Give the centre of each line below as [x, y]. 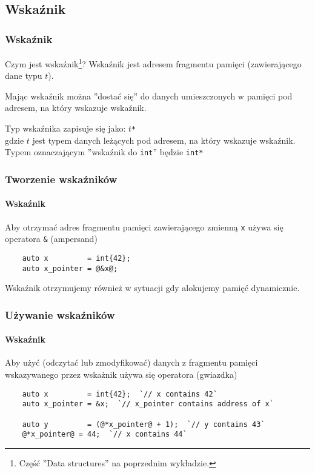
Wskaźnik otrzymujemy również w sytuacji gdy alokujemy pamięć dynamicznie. [152, 288]
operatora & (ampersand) [51, 239]
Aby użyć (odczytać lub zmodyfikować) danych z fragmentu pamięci [131, 362]
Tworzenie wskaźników [61, 179]
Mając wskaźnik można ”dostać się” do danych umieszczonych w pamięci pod [149, 96]
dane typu [24, 75]
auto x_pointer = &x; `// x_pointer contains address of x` [148, 404]
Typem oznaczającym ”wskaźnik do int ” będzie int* [104, 152]
